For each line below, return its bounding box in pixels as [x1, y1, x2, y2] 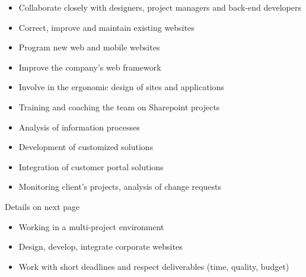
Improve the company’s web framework [18, 61, 161, 73]
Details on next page [5, 200, 80, 212]
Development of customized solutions [18, 141, 154, 153]
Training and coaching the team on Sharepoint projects [18, 100, 220, 113]
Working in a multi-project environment [18, 220, 164, 233]
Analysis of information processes [18, 120, 140, 133]
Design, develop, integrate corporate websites [18, 240, 183, 253]
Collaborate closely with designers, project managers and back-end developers [18, 1, 301, 13]
